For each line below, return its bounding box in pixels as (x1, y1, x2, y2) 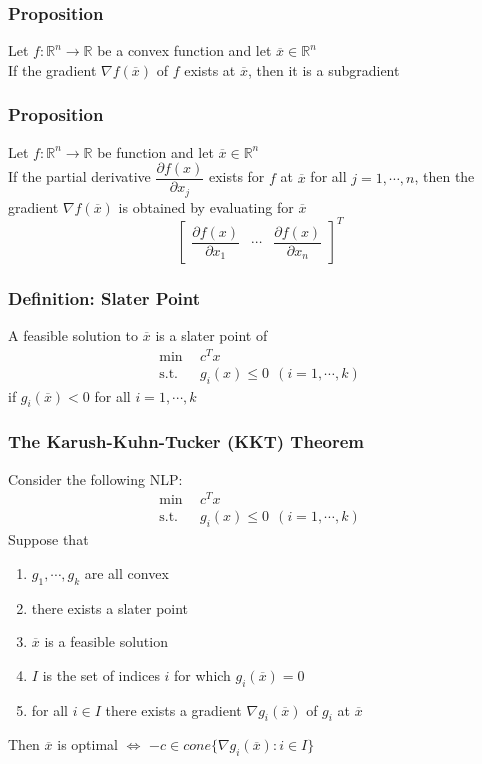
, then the (414, 166, 475, 187)
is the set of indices (42, 664, 160, 685)
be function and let (97, 141, 214, 162)
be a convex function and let (97, 40, 272, 61)
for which (174, 664, 231, 685)
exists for (208, 166, 265, 187)
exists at (184, 59, 236, 80)
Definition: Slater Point (8, 285, 201, 310)
